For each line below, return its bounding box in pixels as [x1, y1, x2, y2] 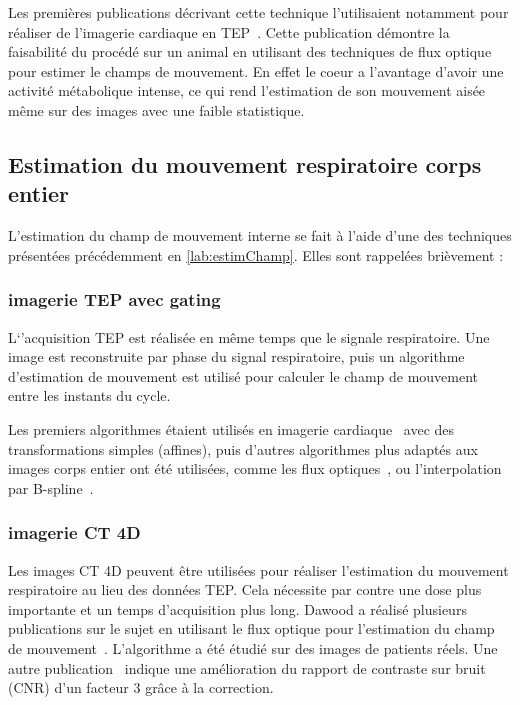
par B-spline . [8, 477, 94, 498]
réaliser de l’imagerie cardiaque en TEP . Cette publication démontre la [8, 21, 450, 42]
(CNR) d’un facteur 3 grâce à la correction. [8, 677, 274, 698]
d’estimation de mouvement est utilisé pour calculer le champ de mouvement [8, 365, 479, 386]
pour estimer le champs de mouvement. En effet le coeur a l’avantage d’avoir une [8, 60, 504, 81]
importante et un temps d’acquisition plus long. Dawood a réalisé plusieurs [8, 598, 467, 619]
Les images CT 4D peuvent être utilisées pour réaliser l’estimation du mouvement [8, 559, 509, 580]
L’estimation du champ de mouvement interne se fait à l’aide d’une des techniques [8, 225, 512, 246]
